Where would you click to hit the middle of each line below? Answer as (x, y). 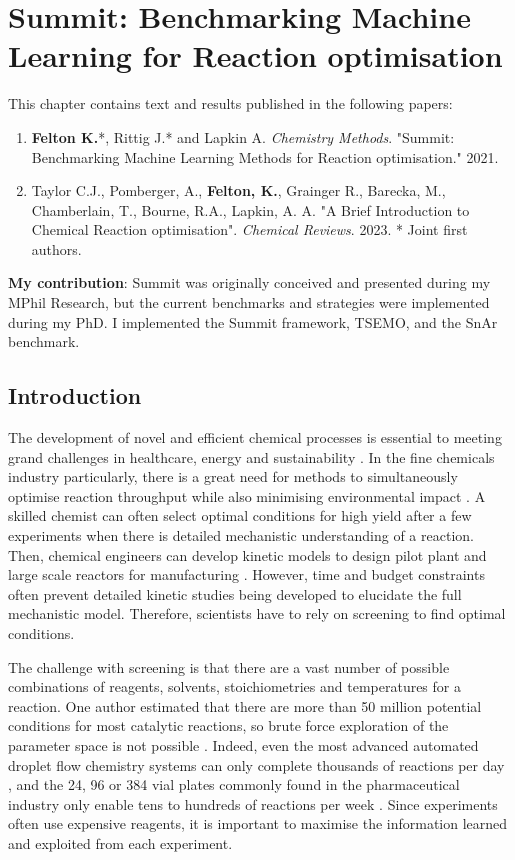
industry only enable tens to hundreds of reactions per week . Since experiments (253, 803)
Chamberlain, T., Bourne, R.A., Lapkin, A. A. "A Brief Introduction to (250, 209)
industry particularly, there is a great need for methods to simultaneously (233, 476)
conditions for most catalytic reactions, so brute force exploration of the (228, 725)
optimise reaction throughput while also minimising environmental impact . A (247, 495)
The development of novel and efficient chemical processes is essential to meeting (255, 437)
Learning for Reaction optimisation (255, 55)
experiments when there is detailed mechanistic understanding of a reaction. (241, 535)
